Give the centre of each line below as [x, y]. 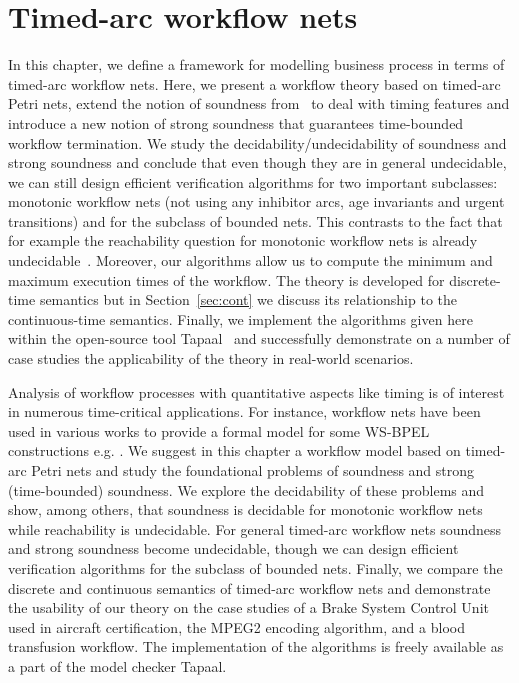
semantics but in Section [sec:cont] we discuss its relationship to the [248, 299]
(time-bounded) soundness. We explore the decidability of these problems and [246, 489]
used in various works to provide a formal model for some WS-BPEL [219, 430]
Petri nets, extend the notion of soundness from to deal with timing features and [259, 103]
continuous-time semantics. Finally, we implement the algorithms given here [240, 318]
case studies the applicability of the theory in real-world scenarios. [211, 358]
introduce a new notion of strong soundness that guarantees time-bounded [236, 122]
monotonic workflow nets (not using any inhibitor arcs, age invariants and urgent [256, 201]
